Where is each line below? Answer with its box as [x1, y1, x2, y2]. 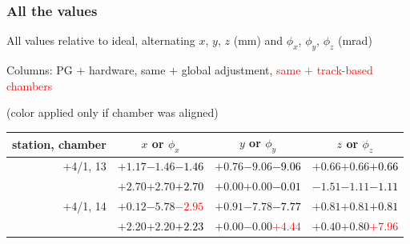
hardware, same [89, 62, 166, 78]
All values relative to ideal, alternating [6, 32, 195, 49]
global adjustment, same [181, 62, 301, 78]
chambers [6, 77, 53, 94]
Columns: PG [6, 62, 73, 78]
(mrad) [338, 32, 372, 49]
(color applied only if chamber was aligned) [6, 104, 219, 121]
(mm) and [233, 32, 283, 49]
